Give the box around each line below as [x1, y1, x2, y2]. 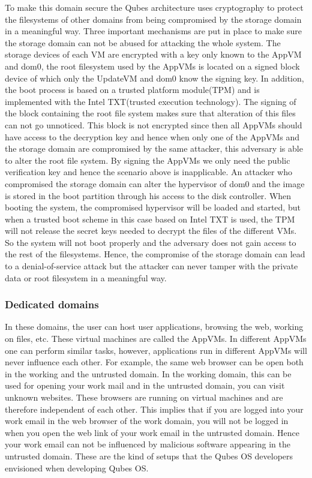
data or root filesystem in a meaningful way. [5, 271, 167, 284]
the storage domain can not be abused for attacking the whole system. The [5, 36, 281, 49]
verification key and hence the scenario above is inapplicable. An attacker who [5, 166, 292, 178]
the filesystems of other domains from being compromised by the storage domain [5, 13, 302, 25]
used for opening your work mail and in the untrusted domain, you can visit [5, 379, 285, 392]
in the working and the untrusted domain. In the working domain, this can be [5, 367, 292, 380]
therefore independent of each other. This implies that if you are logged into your [5, 402, 304, 415]
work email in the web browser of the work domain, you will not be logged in [5, 414, 289, 427]
